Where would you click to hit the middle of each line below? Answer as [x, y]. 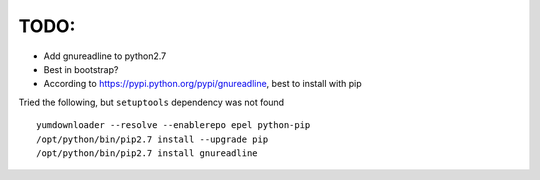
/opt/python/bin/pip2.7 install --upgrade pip [152, 139]
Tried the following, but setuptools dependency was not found [151, 102]
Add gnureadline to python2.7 [105, 56]
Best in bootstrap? [81, 69]
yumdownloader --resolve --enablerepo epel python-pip [173, 125]
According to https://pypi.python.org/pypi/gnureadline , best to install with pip [202, 84]
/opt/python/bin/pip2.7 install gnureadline [147, 153]
